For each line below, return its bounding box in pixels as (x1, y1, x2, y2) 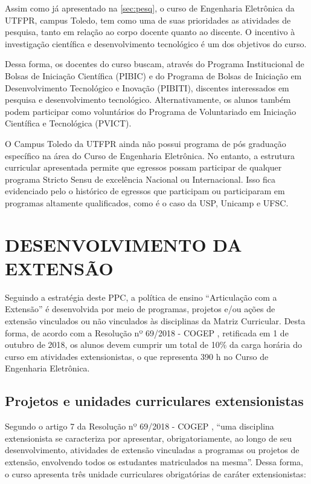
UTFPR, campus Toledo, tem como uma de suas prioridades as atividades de (5, 13, 291, 26)
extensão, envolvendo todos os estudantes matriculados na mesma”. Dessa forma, (5, 455, 304, 468)
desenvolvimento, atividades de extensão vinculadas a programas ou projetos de (5, 443, 300, 456)
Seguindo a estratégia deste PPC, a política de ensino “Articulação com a (5, 290, 277, 303)
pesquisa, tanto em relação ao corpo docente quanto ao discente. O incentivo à (5, 25, 295, 38)
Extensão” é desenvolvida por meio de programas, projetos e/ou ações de (5, 302, 275, 315)
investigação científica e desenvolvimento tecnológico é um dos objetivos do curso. (5, 37, 307, 50)
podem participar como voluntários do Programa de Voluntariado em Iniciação (5, 105, 297, 117)
